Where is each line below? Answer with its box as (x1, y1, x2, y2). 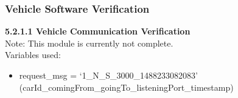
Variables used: (5, 48, 61, 61)
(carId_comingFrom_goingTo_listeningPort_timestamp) (19, 80, 234, 93)
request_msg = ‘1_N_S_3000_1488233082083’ (19, 69, 198, 81)
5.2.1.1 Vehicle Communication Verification (5, 25, 191, 38)
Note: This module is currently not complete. (5, 36, 173, 49)
